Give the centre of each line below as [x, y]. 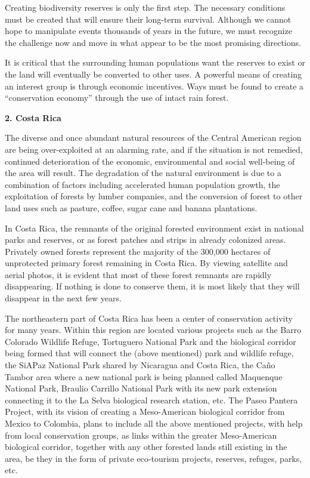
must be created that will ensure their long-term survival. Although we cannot [148, 19]
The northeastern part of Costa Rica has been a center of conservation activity [149, 318]
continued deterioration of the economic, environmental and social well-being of [150, 161]
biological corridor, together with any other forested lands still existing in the [146, 447]
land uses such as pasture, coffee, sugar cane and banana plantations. [131, 207]
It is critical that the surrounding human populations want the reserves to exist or [155, 62]
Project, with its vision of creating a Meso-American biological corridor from [145, 411]
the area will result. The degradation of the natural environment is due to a [143, 173]
